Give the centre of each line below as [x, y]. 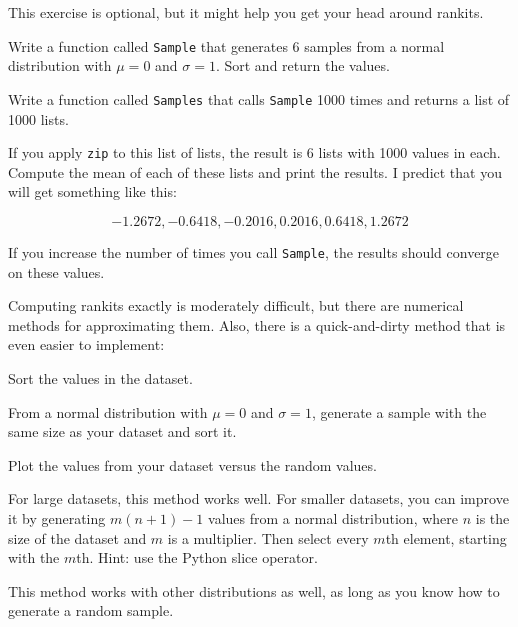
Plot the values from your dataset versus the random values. [192, 464]
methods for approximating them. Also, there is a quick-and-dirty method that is [257, 324]
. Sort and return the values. [302, 65]
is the [492, 517]
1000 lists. [38, 118]
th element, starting [446, 537]
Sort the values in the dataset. [100, 377]
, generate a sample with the [399, 411]
